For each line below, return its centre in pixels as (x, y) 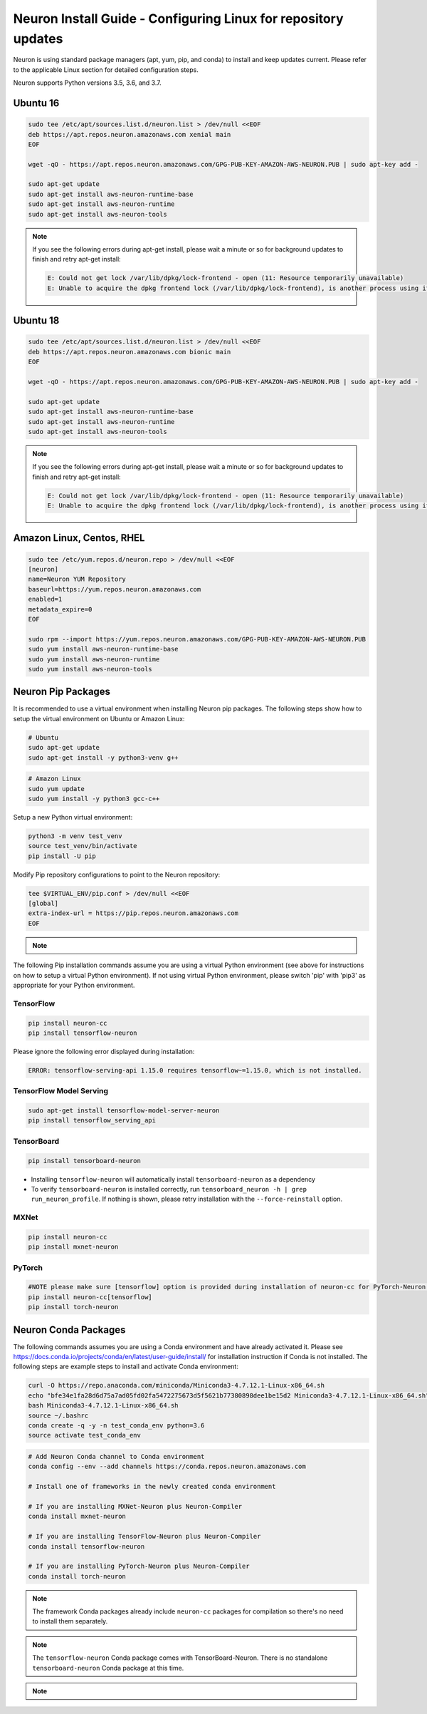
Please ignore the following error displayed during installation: (104, 1051)
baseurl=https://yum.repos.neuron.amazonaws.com (115, 589)
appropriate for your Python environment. (74, 985)
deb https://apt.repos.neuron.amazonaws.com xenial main (130, 134)
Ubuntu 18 (36, 321)
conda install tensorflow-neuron (86, 1546)
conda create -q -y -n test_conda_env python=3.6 (116, 1426)
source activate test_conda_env (85, 1435)
